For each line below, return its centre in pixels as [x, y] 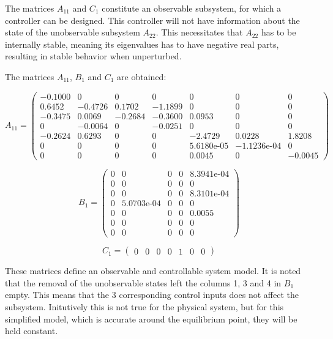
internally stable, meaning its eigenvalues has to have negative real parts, [142, 44]
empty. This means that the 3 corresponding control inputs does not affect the [152, 295]
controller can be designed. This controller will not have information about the [152, 20]
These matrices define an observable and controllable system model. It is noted [153, 271]
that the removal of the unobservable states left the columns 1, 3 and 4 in [143, 282]
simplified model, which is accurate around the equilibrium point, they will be [151, 319]
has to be [279, 32]
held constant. [32, 331]
